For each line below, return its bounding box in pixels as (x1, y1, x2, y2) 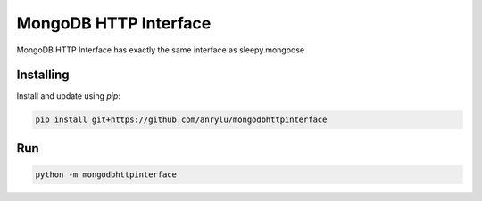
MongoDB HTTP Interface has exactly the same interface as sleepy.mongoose (16, 44, 305, 55)
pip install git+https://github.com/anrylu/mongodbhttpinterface (35, 115, 328, 125)
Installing (16, 68, 71, 83)
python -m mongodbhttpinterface (35, 170, 178, 180)
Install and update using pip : (16, 91, 120, 101)
